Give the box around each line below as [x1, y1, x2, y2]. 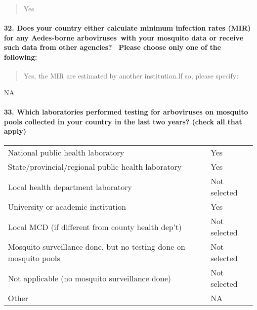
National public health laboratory [8, 147, 125, 158]
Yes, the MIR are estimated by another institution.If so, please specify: [23, 71, 239, 81]
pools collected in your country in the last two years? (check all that [4, 116, 242, 126]
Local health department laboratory [8, 181, 132, 193]
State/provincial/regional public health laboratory [8, 161, 182, 173]
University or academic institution [8, 201, 126, 213]
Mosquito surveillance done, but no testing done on [8, 241, 185, 253]
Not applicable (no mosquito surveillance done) [8, 272, 171, 284]
